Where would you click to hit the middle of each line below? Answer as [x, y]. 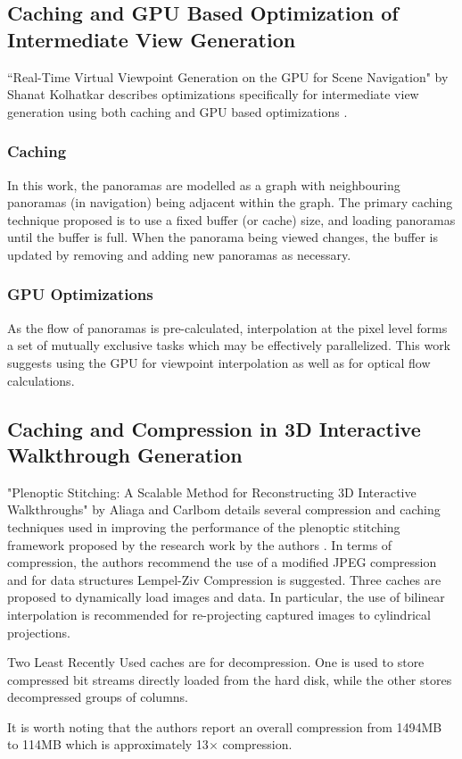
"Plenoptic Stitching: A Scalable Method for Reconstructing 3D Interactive [212, 492]
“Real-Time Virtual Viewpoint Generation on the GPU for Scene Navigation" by [228, 76]
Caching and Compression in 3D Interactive [214, 428]
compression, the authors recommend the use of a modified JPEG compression [222, 562]
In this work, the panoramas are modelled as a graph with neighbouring [204, 184]
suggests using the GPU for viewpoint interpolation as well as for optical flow [219, 362]
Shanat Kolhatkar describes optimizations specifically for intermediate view [213, 94]
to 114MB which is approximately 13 [108, 744]
